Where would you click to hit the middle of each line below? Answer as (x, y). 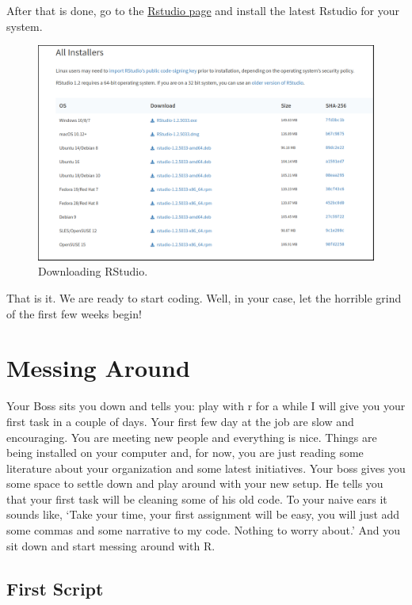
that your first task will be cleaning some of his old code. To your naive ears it (197, 498)
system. (25, 26)
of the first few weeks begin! (74, 313)
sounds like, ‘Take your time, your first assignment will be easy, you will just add (203, 514)
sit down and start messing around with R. (111, 545)
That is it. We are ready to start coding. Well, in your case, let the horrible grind (204, 298)
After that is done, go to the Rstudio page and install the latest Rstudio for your (203, 10)
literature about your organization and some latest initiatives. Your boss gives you (206, 468)
